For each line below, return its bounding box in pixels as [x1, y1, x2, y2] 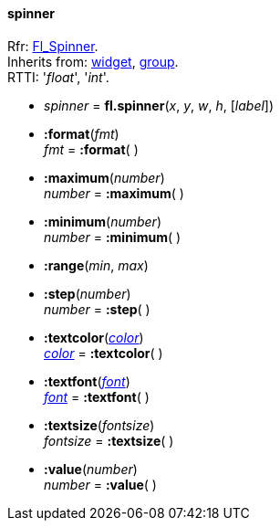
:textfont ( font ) [44, 373, 130, 389]
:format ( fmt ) [44, 125, 119, 142]
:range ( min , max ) [44, 257, 149, 273]
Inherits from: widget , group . [7, 53, 179, 69]
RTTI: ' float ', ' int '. [7, 69, 109, 85]
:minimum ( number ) [44, 213, 161, 229]
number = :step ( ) [44, 301, 150, 317]
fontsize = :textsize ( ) [44, 432, 174, 449]
